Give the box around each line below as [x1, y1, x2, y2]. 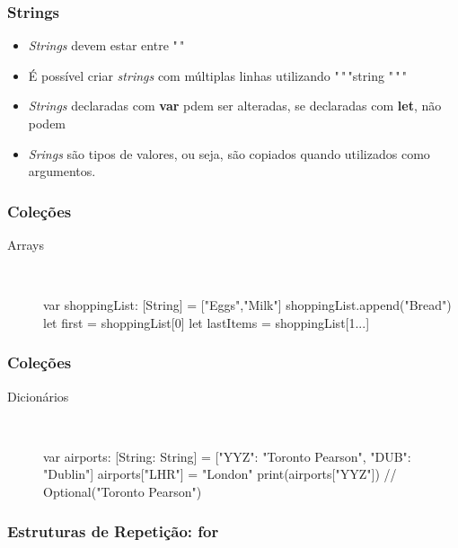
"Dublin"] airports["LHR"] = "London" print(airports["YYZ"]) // [43, 464, 397, 483]
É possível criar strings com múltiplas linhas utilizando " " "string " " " [28, 66, 408, 84]
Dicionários [7, 386, 69, 405]
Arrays [7, 235, 44, 253]
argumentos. [28, 162, 96, 181]
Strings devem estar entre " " [28, 36, 185, 55]
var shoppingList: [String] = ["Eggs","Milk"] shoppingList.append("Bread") [43, 296, 452, 314]
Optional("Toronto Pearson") [43, 482, 202, 500]
